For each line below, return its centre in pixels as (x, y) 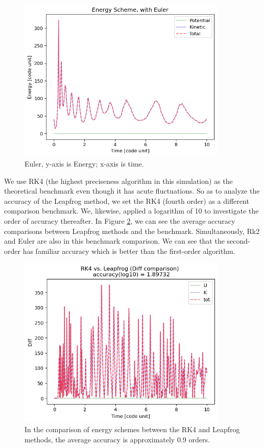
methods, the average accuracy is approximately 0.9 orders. (117, 439)
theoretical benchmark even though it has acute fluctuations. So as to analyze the (132, 191)
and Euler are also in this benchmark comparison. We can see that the (114, 241)
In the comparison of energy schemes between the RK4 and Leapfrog (132, 429)
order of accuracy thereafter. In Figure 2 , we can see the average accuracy (120, 220)
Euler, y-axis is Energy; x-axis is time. (84, 163)
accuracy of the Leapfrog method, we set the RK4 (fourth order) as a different (127, 201)
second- (238, 241)
